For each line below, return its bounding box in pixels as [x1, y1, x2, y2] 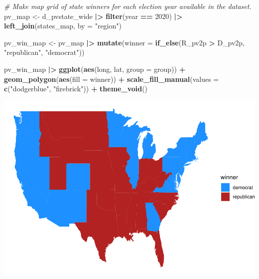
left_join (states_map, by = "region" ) [4, 20, 122, 31]
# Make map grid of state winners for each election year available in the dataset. [4, 1, 252, 11]
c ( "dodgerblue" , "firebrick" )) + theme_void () [4, 83, 148, 94]
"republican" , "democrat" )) [4, 47, 85, 57]
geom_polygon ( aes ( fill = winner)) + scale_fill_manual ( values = [4, 73, 219, 84]
